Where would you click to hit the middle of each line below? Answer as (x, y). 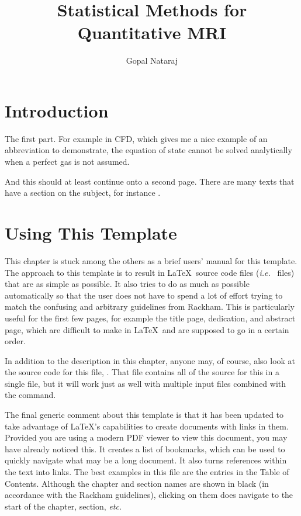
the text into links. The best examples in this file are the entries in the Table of (147, 472)
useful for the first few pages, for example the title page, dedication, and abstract (150, 318)
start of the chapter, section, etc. (63, 506)
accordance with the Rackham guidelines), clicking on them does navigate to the (149, 495)
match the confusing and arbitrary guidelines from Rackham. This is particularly (150, 307)
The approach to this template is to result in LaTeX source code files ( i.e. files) (150, 272)
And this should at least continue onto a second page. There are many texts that (150, 181)
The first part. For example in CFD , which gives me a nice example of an (136, 138)
